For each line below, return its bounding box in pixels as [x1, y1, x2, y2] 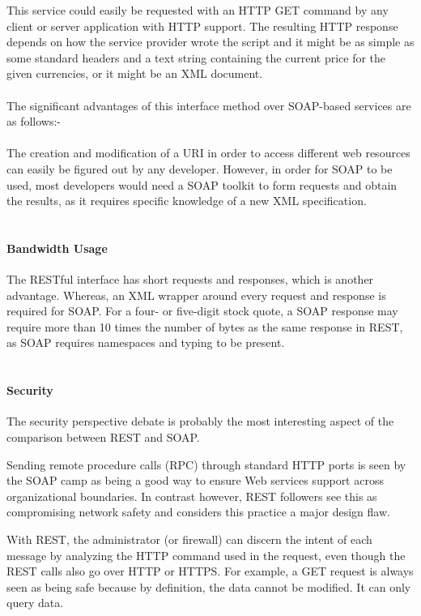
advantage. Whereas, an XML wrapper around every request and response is [6, 286, 386, 303]
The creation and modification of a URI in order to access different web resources [6, 144, 410, 161]
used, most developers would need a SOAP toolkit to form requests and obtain [6, 176, 398, 193]
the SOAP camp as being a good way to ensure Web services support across [6, 472, 384, 489]
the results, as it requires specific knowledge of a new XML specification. [6, 192, 367, 209]
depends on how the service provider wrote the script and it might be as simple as [6, 33, 415, 50]
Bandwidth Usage [6, 239, 108, 256]
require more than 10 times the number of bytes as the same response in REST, [6, 318, 403, 335]
